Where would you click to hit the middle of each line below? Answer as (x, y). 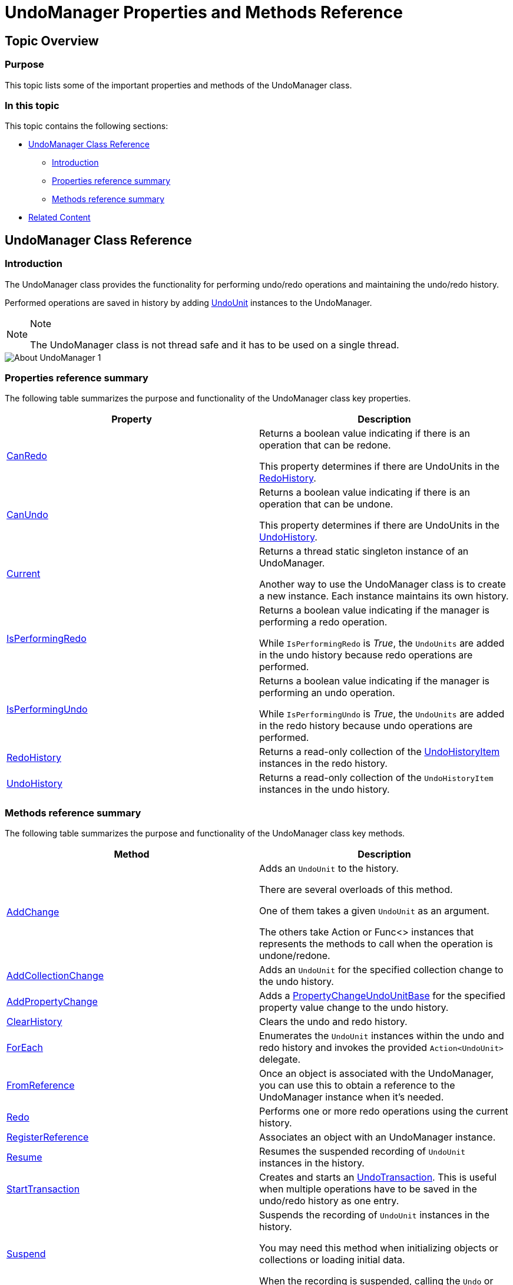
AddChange (33, 912)
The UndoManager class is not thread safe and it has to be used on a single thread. (215, 345)
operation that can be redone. (325, 445)
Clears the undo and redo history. (333, 1022)
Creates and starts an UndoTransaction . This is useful (378, 1177)
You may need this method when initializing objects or (379, 1248)
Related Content (59, 218)
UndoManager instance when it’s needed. (352, 1097)
